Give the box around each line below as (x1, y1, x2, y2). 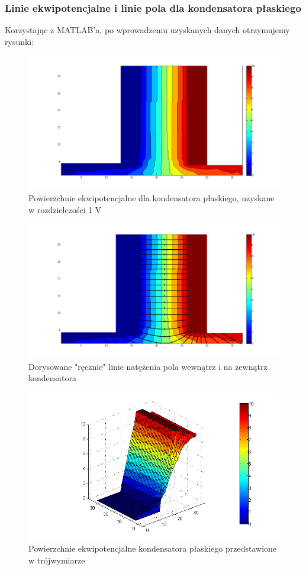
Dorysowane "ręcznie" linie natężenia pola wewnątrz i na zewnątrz (28, 360, 268, 372)
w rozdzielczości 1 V (28, 204, 102, 216)
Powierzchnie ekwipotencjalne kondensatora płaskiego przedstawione (28, 542, 277, 555)
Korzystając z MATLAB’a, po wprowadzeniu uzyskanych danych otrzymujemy (5, 24, 290, 36)
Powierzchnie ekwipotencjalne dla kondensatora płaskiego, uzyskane (28, 192, 275, 204)
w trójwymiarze (28, 554, 85, 566)
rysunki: (5, 35, 34, 47)
